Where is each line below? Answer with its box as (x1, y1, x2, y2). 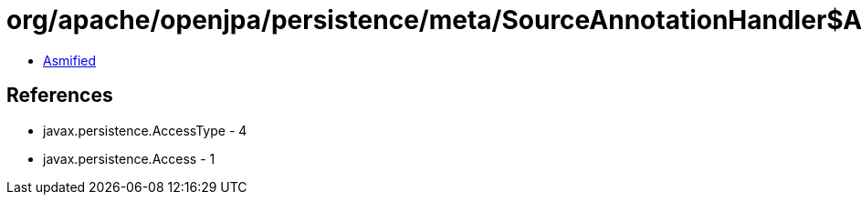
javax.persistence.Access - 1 (43, 150, 215, 167)
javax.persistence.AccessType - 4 (43, 122, 247, 138)
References (6, 84, 113, 107)
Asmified (43, 52, 97, 68)
